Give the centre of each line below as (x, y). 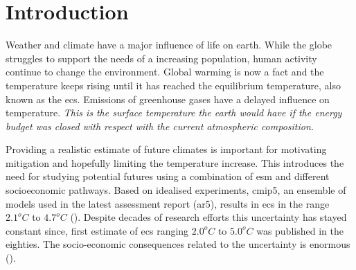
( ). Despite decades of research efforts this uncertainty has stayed (208, 217)
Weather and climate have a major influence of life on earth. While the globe (169, 45)
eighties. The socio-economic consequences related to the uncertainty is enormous (178, 244)
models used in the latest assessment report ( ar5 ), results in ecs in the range (168, 203)
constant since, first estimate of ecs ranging (97, 230)
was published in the (300, 230)
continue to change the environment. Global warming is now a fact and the (165, 72)
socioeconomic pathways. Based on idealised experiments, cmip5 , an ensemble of (176, 190)
